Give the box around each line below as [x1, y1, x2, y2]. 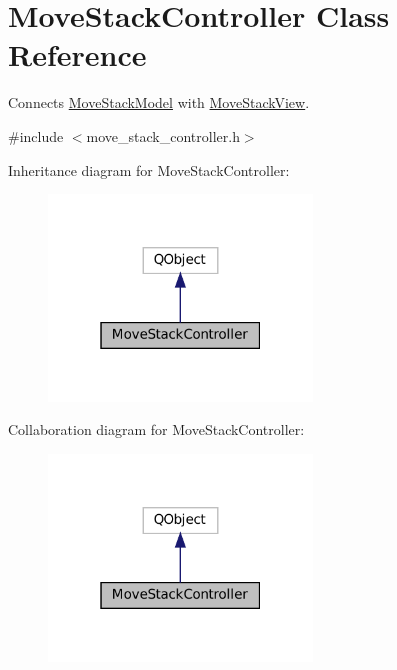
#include [8, 125, 64, 146]
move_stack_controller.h [86, 125, 240, 146]
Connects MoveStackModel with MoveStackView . [8, 92, 310, 113]
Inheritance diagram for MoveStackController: [8, 159, 290, 180]
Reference [8, 34, 147, 75]
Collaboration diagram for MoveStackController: [8, 419, 305, 440]
